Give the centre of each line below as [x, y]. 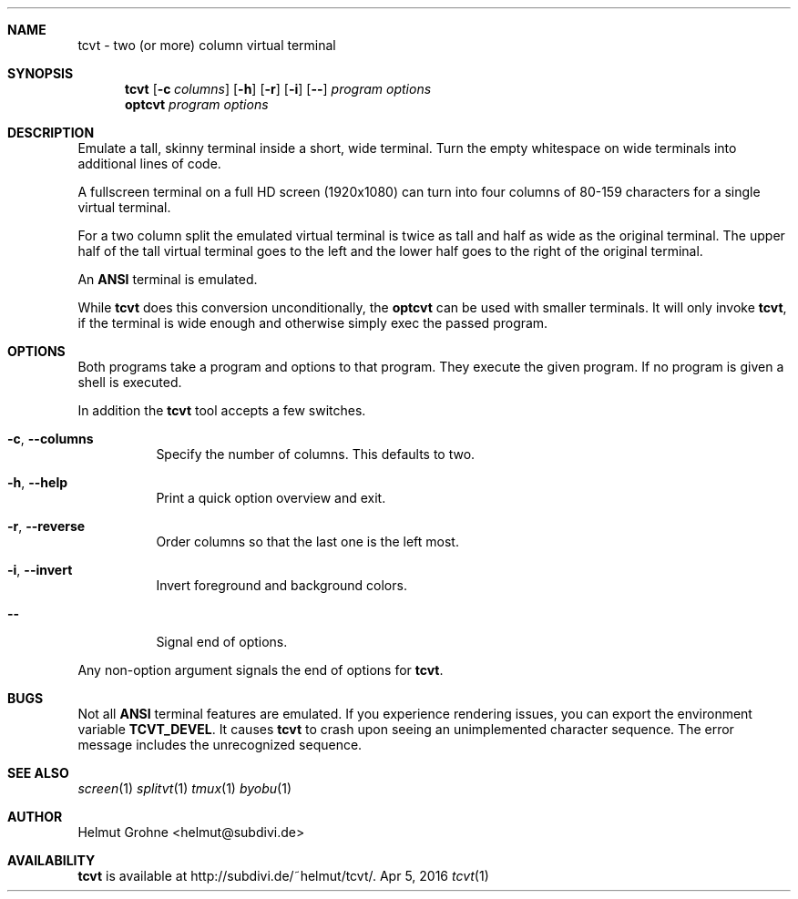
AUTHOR [35, 817]
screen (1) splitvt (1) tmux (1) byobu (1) [184, 788]
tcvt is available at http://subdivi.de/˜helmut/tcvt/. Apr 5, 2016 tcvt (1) [283, 876]
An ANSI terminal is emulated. [168, 279]
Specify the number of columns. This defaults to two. [316, 454]
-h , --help [38, 482]
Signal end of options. [222, 642]
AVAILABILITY [51, 860]
